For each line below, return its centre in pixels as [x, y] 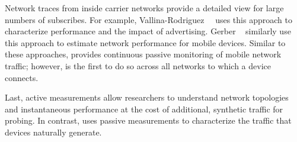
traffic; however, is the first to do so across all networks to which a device [138, 65]
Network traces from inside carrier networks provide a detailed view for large [144, 8]
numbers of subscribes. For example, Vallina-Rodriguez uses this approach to [148, 19]
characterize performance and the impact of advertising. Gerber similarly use [148, 31]
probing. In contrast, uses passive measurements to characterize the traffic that [148, 120]
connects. [22, 77]
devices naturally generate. [53, 132]
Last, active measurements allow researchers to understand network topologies [147, 97]
